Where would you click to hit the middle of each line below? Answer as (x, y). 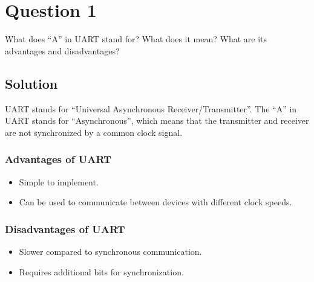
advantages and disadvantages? (62, 50)
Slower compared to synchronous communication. (110, 251)
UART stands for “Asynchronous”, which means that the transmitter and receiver (157, 120)
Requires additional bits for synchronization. (101, 271)
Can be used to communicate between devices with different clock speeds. (155, 202)
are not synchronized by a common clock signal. (94, 132)
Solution (31, 83)
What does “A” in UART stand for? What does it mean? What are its (136, 39)
